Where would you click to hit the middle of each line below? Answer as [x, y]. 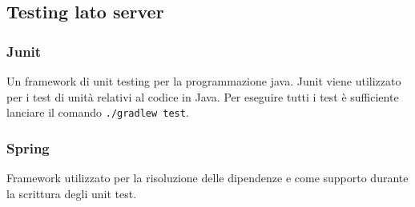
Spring [28, 147]
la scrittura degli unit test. [72, 193]
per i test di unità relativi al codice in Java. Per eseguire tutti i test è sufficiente [203, 96]
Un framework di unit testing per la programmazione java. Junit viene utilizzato [204, 81]
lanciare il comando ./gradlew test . [98, 112]
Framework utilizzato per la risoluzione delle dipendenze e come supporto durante [207, 178]
